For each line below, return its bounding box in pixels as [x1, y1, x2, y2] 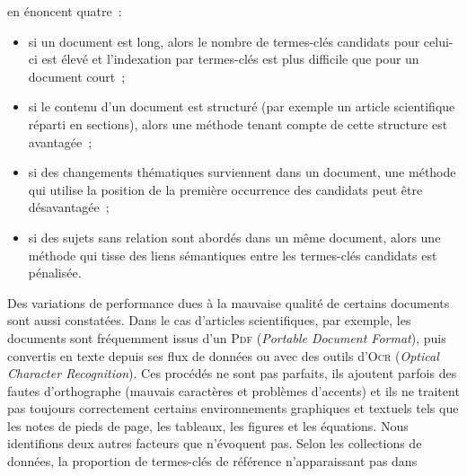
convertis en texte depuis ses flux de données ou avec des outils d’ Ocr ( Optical [7, 346, 439, 365]
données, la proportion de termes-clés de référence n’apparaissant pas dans [7, 452, 418, 471]
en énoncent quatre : [7, 2, 122, 20]
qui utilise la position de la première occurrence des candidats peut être [28, 180, 423, 198]
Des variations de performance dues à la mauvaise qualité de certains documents [7, 293, 450, 312]
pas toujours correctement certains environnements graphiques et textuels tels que [7, 399, 459, 418]
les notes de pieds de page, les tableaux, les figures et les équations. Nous [7, 416, 409, 435]
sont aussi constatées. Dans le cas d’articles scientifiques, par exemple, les [7, 311, 411, 330]
